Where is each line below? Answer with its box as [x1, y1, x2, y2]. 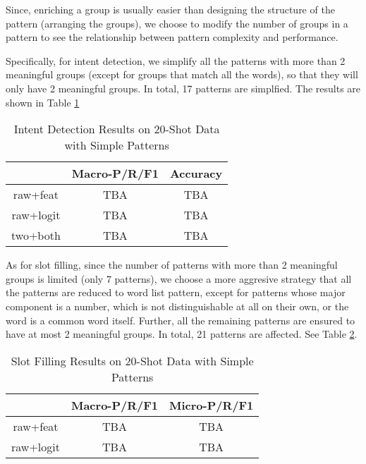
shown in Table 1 [6, 94, 80, 109]
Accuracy [169, 165, 223, 182]
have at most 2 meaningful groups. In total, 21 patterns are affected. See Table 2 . [6, 326, 358, 341]
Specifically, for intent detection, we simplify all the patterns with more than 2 [6, 53, 346, 68]
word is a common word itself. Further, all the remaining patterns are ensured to [6, 312, 355, 327]
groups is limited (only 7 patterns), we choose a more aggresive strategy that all [6, 271, 352, 286]
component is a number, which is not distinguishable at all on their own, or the [6, 298, 349, 313]
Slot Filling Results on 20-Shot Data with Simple [11, 352, 254, 369]
